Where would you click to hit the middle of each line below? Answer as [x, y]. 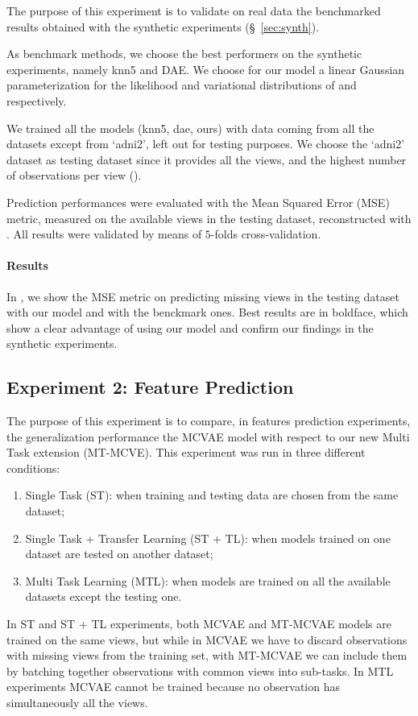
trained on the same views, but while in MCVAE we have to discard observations [207, 639]
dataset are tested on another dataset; [119, 554]
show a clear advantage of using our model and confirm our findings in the [190, 327]
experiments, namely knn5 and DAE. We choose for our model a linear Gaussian [206, 69]
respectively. [37, 100]
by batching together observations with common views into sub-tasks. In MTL [200, 670]
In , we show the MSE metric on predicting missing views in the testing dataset [203, 296]
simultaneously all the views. [77, 702]
